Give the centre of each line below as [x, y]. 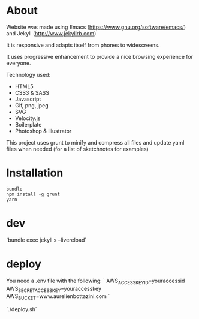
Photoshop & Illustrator [43, 131]
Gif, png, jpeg [32, 105]
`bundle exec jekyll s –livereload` [46, 240]
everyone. [19, 63]
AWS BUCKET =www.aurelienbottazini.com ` [58, 297]
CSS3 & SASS [32, 92]
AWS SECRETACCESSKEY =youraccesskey [54, 289]
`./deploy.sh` [22, 309]
